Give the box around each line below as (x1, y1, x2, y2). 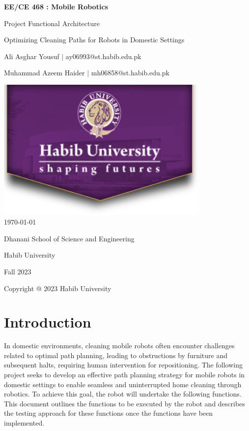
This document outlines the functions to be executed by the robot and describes (4, 398, 245, 408)
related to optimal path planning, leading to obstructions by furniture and (4, 350, 228, 360)
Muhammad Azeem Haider (4, 67, 85, 78)
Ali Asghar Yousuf (4, 51, 59, 61)
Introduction (4, 312, 91, 332)
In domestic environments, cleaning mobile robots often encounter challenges (4, 340, 235, 351)
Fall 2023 (4, 266, 31, 276)
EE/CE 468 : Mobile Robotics (4, 1, 108, 11)
